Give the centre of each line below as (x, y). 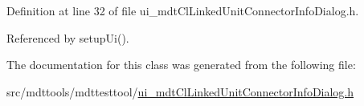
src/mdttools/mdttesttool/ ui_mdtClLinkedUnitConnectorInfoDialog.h (180, 91)
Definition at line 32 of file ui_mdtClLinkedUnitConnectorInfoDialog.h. (183, 10)
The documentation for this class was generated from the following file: (181, 65)
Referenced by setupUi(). (68, 37)
